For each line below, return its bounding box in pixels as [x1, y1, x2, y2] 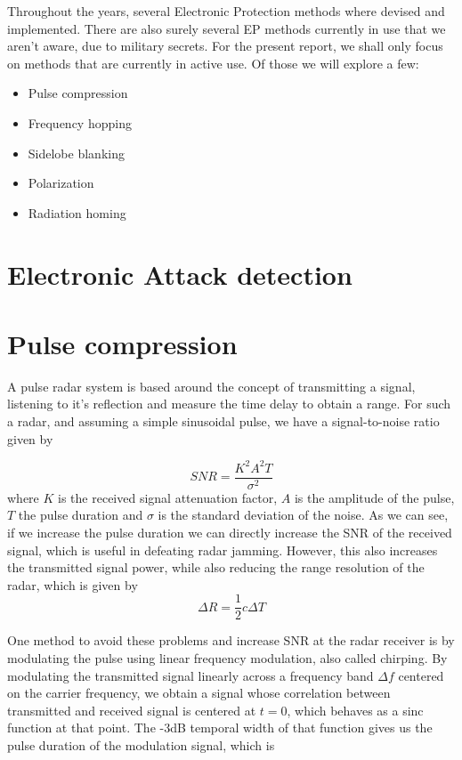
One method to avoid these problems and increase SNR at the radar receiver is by [7, 631, 455, 650]
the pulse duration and [18, 505, 143, 524]
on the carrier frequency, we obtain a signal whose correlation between [7, 683, 391, 702]
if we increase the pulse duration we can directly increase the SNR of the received [7, 522, 452, 541]
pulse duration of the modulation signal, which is [7, 735, 275, 754]
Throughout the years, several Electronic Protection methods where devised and [7, 2, 445, 20]
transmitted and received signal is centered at [7, 700, 256, 719]
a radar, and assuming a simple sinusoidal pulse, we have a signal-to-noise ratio [7, 412, 440, 431]
